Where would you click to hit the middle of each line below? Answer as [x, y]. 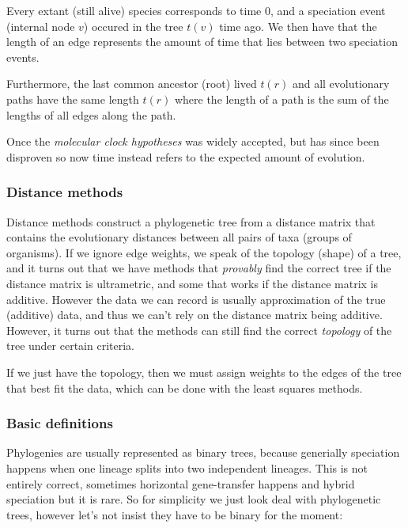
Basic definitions [60, 423]
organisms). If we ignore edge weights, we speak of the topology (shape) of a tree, [204, 252]
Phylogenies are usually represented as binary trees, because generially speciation [203, 452]
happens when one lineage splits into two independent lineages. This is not [187, 467]
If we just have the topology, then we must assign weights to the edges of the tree [204, 372]
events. [23, 57]
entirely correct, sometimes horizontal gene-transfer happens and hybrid [181, 483]
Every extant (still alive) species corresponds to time [134, 10]
